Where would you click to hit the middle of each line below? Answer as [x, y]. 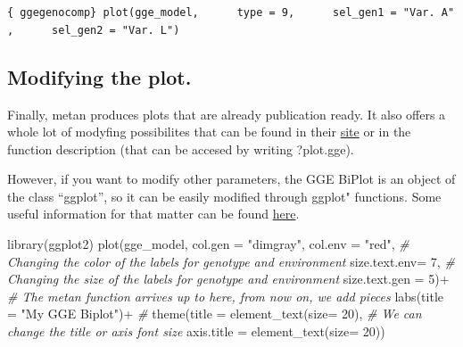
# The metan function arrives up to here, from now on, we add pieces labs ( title [225, 296]
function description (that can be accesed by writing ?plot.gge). [181, 149]
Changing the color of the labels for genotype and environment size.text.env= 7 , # [231, 261]
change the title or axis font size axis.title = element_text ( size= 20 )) [196, 331]
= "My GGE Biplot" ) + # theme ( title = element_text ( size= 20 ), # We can [215, 314]
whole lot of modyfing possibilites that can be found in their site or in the [209, 132]
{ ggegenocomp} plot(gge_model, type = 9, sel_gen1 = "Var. [221, 12]
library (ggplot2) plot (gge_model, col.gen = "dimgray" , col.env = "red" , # [208, 244]
